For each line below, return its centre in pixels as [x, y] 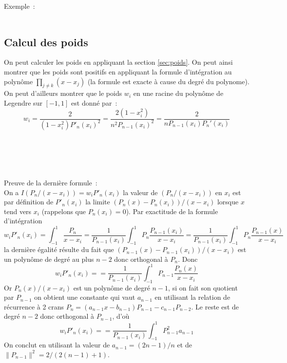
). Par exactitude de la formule [172, 211]
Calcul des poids [46, 42]
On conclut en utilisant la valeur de [57, 345]
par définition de [29, 202]
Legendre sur [23, 102]
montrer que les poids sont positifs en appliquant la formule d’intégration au [118, 71]
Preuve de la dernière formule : [51, 182]
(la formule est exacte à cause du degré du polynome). [168, 81]
